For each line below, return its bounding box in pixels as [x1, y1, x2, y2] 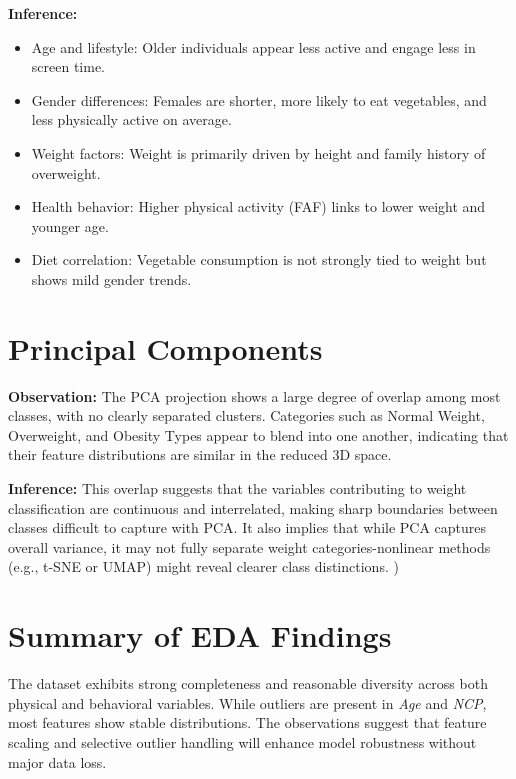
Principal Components [8, 327, 323, 368]
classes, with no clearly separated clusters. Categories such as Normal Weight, [8, 405, 485, 426]
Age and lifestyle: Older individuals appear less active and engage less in [31, 36, 476, 57]
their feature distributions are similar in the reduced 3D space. [8, 444, 392, 465]
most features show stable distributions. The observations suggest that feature [8, 712, 487, 733]
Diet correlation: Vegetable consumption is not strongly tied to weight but [31, 249, 487, 270]
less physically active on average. [31, 109, 232, 130]
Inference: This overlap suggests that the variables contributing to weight [8, 478, 467, 499]
